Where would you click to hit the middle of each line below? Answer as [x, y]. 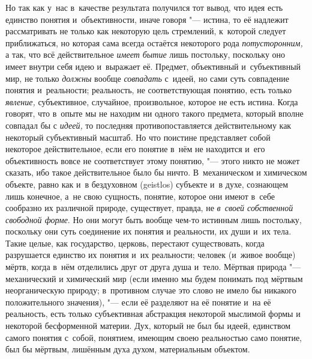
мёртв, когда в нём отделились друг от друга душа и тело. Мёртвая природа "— [153, 267]
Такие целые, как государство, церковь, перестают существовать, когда [135, 243]
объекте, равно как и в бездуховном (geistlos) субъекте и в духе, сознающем [147, 184]
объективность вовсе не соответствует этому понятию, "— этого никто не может [153, 160]
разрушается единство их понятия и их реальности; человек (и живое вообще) [151, 255]
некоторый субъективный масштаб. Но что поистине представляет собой [138, 137]
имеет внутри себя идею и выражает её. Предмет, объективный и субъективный [153, 66]
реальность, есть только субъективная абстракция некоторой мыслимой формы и [153, 314]
